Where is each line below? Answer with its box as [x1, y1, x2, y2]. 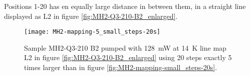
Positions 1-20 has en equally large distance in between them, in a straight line [4, 1, 246, 11]
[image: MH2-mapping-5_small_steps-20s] [24, 28, 161, 36]
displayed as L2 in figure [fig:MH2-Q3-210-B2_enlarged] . [4, 10, 178, 21]
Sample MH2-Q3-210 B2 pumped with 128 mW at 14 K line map [24, 42, 226, 53]
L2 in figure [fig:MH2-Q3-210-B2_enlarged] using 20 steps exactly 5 [24, 52, 232, 63]
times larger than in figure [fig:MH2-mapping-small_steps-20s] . [24, 62, 217, 73]
